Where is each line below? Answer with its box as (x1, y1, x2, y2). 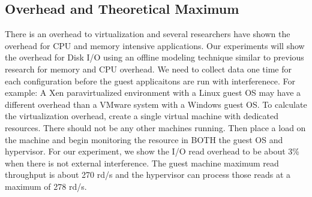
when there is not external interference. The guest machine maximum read (5, 156, 279, 169)
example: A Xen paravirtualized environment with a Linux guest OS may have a (5, 86, 301, 99)
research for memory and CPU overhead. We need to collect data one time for (5, 62, 292, 75)
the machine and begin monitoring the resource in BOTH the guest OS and (5, 133, 283, 146)
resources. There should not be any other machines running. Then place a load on (5, 121, 306, 134)
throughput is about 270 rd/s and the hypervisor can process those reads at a (5, 168, 291, 181)
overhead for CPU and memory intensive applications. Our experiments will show (5, 39, 305, 51)
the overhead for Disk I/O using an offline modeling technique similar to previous (5, 51, 304, 63)
